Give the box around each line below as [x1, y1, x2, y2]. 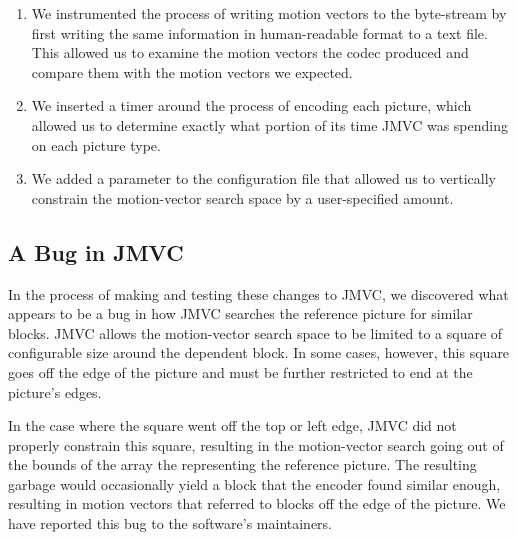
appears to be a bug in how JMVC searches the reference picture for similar [8, 303, 473, 324]
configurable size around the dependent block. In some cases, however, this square [8, 342, 510, 363]
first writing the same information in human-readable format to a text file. [31, 22, 488, 43]
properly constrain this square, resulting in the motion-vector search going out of [8, 434, 504, 455]
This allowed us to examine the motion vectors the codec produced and [31, 42, 469, 63]
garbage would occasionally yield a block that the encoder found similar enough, [8, 473, 501, 494]
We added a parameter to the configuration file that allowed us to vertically [31, 168, 496, 189]
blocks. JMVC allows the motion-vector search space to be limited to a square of [8, 322, 503, 343]
